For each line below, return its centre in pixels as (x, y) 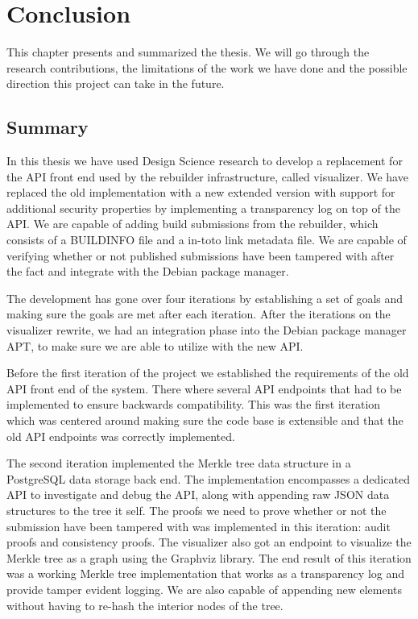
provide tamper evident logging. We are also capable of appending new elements (205, 589)
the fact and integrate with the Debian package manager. (148, 271)
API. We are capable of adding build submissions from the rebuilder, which (192, 224)
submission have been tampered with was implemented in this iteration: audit (199, 526)
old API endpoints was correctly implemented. (121, 436)
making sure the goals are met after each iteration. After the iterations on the (199, 314)
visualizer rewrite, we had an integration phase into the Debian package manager (207, 330)
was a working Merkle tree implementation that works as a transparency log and (206, 573)
